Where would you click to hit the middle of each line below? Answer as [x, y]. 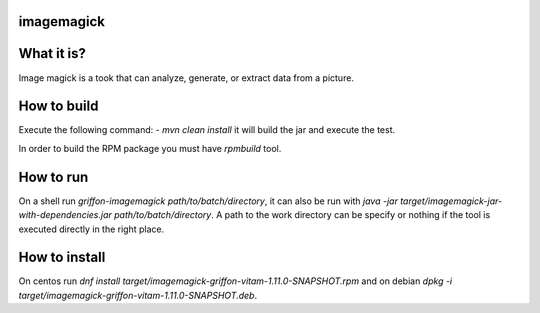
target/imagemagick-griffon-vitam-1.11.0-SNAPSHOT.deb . [138, 295]
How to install [62, 257]
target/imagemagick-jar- [451, 201]
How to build [58, 106]
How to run [53, 176]
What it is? [52, 53]
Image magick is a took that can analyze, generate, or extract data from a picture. [186, 77]
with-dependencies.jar [65, 215]
